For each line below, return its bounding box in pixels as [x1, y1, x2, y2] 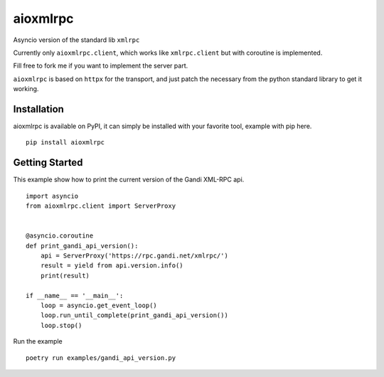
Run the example [13, 337, 63, 346]
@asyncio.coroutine [26, 232, 94, 240]
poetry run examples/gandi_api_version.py [26, 354, 176, 362]
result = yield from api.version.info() [40, 262, 184, 270]
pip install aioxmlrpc [26, 139, 105, 147]
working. [13, 85, 39, 93]
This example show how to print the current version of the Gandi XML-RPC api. [13, 175, 245, 184]
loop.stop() [40, 321, 82, 329]
